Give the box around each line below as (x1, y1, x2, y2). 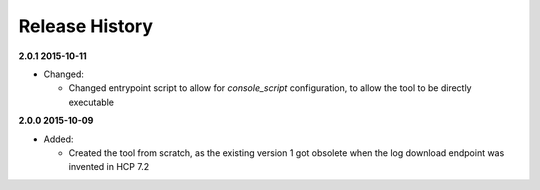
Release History (18, 15, 154, 37)
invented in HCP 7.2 (68, 161, 150, 173)
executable (68, 96, 115, 108)
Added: (43, 133, 74, 145)
